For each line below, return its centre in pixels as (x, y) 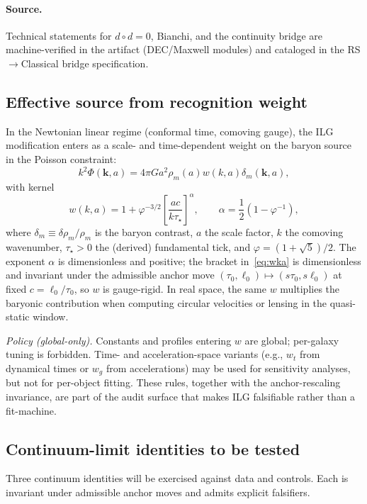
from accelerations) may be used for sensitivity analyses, (228, 368)
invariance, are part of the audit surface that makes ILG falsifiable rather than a (181, 396)
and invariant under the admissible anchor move (110, 275)
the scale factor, (239, 231)
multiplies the (310, 288)
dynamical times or (47, 368)
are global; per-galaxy (292, 340)
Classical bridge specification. (85, 63)
